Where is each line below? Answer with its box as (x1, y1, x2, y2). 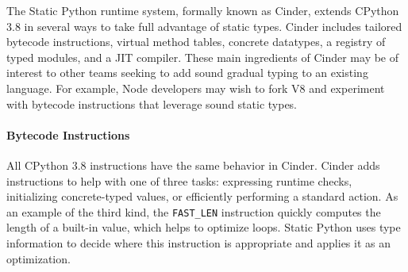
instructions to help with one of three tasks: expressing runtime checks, (6, 172, 352, 189)
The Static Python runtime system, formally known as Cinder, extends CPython (6, 2, 399, 18)
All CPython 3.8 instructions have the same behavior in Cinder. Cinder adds (6, 156, 380, 173)
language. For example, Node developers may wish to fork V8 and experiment (6, 79, 385, 96)
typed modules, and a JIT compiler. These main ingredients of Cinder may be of (6, 48, 399, 65)
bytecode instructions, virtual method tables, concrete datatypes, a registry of (6, 33, 386, 50)
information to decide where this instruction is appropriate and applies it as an (6, 234, 391, 251)
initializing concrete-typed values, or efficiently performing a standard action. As (6, 188, 398, 205)
